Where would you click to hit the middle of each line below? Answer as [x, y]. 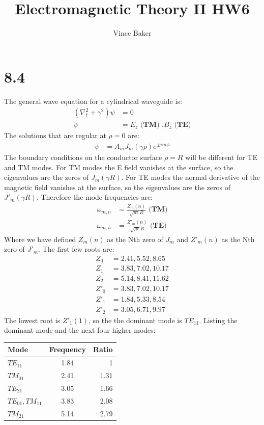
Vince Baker [132, 33]
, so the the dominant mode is [135, 320]
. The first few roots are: [76, 249]
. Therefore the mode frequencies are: [95, 197]
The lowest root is [32, 320]
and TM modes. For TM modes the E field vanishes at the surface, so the [119, 167]
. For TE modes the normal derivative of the [190, 177]
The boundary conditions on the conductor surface [83, 157]
